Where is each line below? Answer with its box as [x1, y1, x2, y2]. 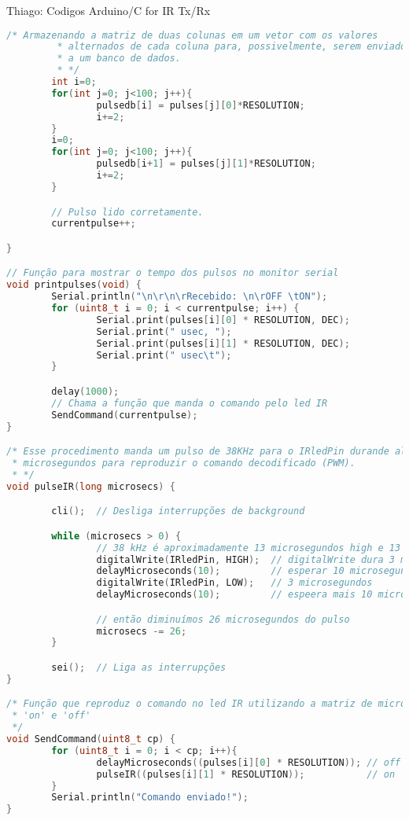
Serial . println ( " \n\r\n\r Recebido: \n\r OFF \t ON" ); [51, 291, 328, 303]
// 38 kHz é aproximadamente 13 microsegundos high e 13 [96, 542, 401, 553]
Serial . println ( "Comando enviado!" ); [51, 792, 249, 803]
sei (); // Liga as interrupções [51, 662, 227, 673]
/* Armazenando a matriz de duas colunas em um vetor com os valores [6, 29, 378, 41]
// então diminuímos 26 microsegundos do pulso [96, 613, 350, 625]
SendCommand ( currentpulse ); [51, 409, 198, 421]
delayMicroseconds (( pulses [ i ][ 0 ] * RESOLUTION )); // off [96, 756, 401, 768]
